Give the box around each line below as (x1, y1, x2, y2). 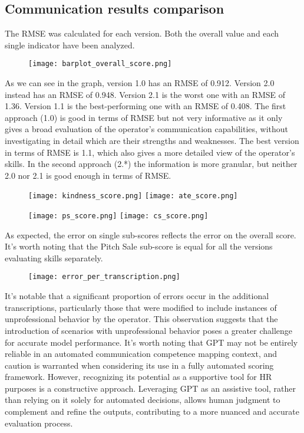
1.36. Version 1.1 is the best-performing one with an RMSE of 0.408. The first (5, 100, 286, 112)
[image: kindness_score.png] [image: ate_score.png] (28, 192, 238, 201)
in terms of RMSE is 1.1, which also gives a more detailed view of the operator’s (5, 146, 295, 158)
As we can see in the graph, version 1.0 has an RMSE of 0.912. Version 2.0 (5, 77, 275, 89)
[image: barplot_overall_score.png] (28, 60, 172, 68)
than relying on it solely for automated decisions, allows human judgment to (5, 393, 280, 406)
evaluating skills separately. (5, 251, 103, 264)
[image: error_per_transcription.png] (28, 273, 180, 281)
